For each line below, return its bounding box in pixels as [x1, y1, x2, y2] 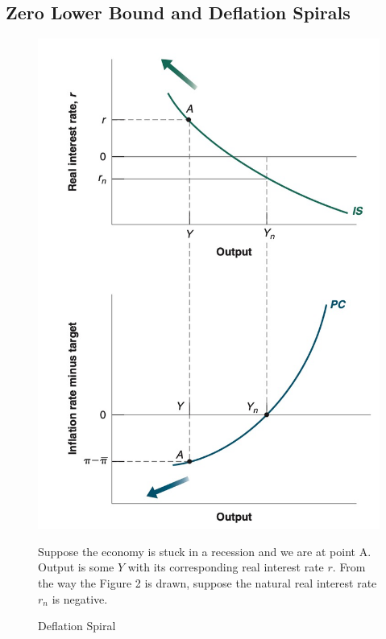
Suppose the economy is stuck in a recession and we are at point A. [38, 542, 371, 559]
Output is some [38, 559, 114, 575]
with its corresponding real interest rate [127, 559, 324, 575]
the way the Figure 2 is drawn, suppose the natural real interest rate [38, 574, 377, 591]
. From [332, 559, 366, 575]
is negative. [52, 590, 108, 607]
